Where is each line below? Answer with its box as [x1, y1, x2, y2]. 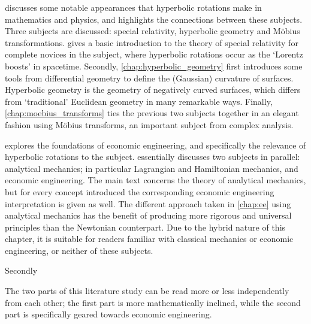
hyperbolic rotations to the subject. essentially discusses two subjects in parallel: [5, 150, 300, 163]
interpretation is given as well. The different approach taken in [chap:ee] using [5, 197, 291, 210]
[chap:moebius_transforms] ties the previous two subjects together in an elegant [5, 107, 299, 119]
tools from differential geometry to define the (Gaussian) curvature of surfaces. [5, 71, 294, 84]
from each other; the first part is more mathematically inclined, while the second [5, 296, 301, 308]
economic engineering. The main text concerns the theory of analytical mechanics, [5, 174, 306, 186]
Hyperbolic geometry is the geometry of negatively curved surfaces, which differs [5, 83, 301, 96]
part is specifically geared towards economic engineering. [5, 308, 212, 320]
